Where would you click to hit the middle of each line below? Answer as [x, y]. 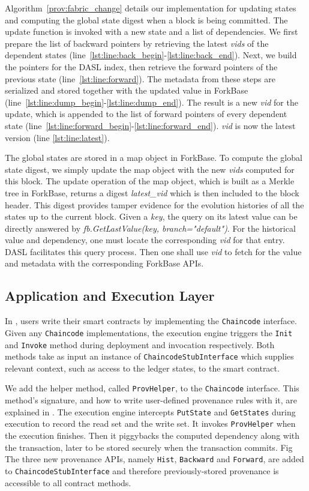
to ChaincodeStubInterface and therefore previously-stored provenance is [142, 470]
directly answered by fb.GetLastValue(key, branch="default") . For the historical [150, 228]
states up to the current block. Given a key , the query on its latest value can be [151, 216]
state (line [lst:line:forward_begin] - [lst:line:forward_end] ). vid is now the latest [150, 125]
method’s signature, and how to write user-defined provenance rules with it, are [151, 400]
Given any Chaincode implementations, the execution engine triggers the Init [149, 332]
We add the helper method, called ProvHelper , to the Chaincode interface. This [152, 388]
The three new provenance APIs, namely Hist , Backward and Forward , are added [154, 459]
